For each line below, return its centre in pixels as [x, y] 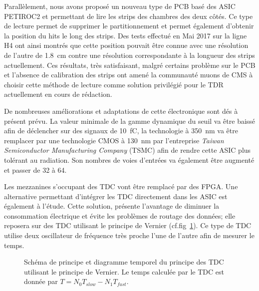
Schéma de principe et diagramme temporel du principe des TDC [124, 262]
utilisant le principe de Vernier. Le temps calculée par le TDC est [124, 271]
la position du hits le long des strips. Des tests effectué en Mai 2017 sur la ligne [126, 35]
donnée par [41, 281]
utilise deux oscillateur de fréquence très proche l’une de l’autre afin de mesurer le [129, 235]
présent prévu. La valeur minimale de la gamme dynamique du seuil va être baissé [130, 121]
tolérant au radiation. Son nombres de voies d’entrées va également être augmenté [129, 159]
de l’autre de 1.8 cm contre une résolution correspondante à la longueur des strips [129, 55]
